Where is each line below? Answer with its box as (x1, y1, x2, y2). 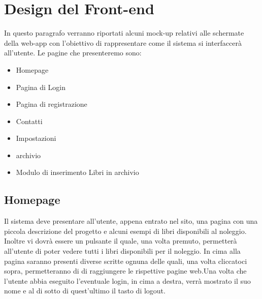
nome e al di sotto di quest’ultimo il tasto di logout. (4, 285, 166, 296)
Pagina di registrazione (16, 99, 87, 109)
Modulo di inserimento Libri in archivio (16, 167, 139, 177)
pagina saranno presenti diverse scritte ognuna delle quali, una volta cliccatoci (4, 255, 247, 266)
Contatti (16, 115, 43, 126)
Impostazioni (16, 133, 56, 143)
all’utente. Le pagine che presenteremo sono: (4, 47, 142, 58)
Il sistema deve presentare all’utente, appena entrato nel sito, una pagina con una (4, 216, 258, 226)
